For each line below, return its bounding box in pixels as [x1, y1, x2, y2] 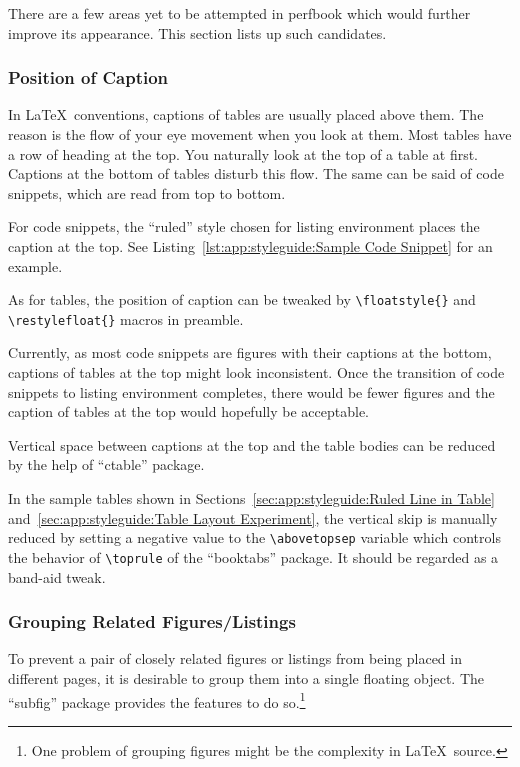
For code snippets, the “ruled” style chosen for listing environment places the [8, 216, 480, 237]
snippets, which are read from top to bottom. [8, 182, 286, 203]
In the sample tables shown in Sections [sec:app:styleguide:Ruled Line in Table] [8, 488, 495, 509]
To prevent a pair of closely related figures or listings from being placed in [8, 648, 462, 669]
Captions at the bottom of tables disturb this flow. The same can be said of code [8, 163, 504, 184]
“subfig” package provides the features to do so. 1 [8, 688, 306, 712]
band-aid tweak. [8, 566, 106, 587]
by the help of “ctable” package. [8, 454, 205, 475]
